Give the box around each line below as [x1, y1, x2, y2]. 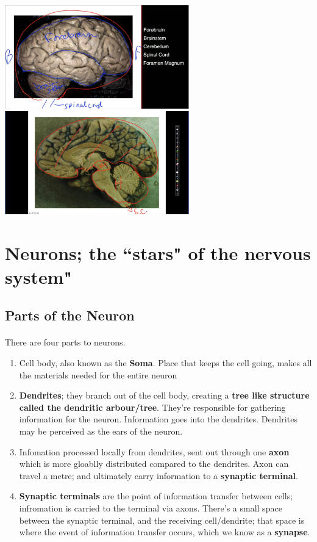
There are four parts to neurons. [5, 336, 126, 349]
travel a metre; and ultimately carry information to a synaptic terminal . [19, 469, 298, 482]
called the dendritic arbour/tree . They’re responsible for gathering [19, 400, 286, 413]
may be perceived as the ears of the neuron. [19, 425, 183, 438]
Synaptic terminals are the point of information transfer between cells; [19, 490, 293, 502]
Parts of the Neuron [5, 306, 135, 325]
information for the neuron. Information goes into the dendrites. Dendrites [19, 413, 297, 425]
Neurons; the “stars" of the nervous [5, 240, 311, 265]
